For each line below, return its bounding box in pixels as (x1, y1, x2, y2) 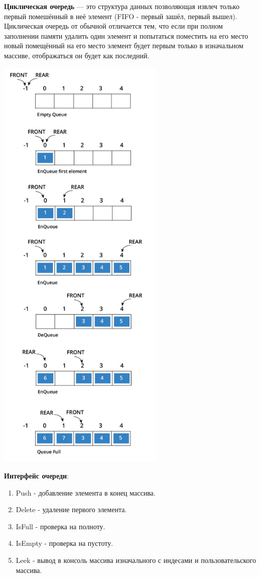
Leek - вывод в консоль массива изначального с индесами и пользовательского (16, 555, 256, 565)
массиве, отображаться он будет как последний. (4, 50, 150, 60)
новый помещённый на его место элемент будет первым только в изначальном (4, 40, 243, 51)
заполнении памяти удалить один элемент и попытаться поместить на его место (4, 30, 248, 41)
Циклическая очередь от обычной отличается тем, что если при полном (4, 21, 223, 31)
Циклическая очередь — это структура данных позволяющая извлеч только (4, 1, 239, 11)
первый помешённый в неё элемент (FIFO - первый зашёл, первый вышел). (4, 11, 237, 21)
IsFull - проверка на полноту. (16, 521, 105, 531)
